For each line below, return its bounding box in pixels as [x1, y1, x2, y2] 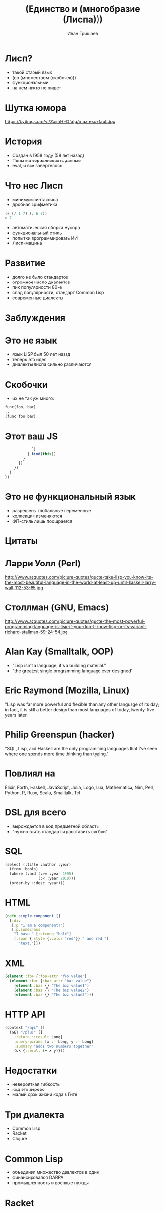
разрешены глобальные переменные [12, 507, 91, 513]
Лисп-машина [12, 241, 42, 246]
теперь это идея [12, 357, 47, 363]
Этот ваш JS [5, 431, 58, 442]
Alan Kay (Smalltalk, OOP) [5, 646, 114, 657]
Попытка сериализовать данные [12, 157, 81, 163]
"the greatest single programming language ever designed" [12, 668, 133, 674]
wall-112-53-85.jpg [5, 585, 43, 591]
